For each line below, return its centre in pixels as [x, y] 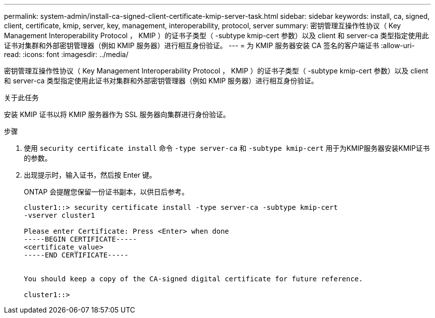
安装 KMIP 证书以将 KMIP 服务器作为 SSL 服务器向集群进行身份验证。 [117, 114]
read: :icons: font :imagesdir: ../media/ [66, 54]
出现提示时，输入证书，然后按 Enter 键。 [90, 175]
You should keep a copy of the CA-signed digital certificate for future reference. [193, 279]
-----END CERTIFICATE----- [76, 255]
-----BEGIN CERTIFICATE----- [80, 239]
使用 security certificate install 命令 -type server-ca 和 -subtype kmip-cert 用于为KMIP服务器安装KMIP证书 [227, 148]
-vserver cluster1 [60, 215]
